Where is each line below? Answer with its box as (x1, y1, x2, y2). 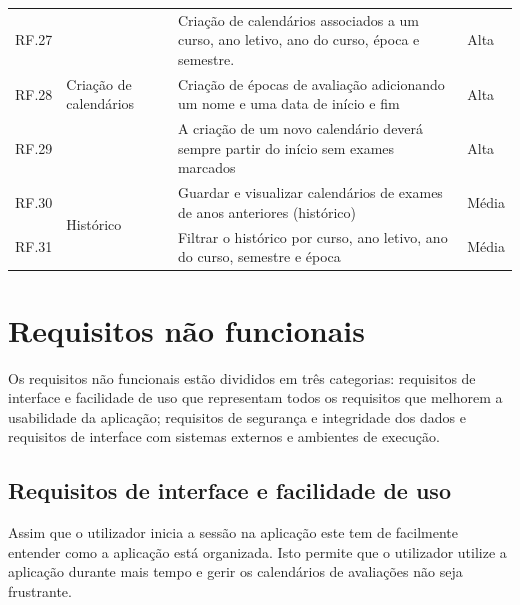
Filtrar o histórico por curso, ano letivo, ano (177, 226, 448, 247)
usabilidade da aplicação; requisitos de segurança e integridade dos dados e (8, 406, 466, 427)
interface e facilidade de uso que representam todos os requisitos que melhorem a (8, 387, 503, 408)
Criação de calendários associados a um (177, 9, 420, 30)
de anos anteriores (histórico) (177, 201, 357, 222)
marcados (177, 157, 236, 178)
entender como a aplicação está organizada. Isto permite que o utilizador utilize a (8, 541, 507, 562)
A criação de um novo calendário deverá (177, 118, 424, 139)
